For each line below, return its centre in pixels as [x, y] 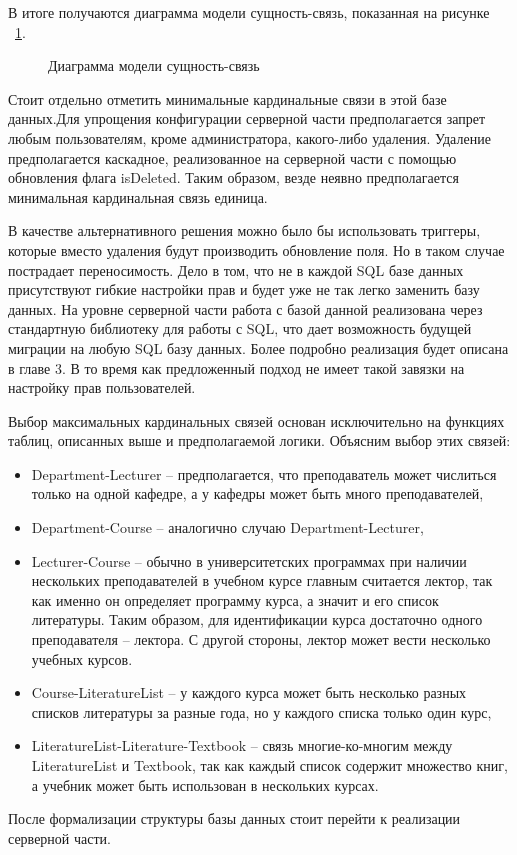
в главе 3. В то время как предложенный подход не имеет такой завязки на [236, 367]
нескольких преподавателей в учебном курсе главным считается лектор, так [262, 580]
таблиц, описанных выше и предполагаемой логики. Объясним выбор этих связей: [259, 440]
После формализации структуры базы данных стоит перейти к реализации [234, 818]
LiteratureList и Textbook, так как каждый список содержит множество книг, [269, 765]
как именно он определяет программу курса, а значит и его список [235, 599]
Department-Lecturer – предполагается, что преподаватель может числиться [264, 473]
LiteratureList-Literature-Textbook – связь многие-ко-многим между [242, 745]
